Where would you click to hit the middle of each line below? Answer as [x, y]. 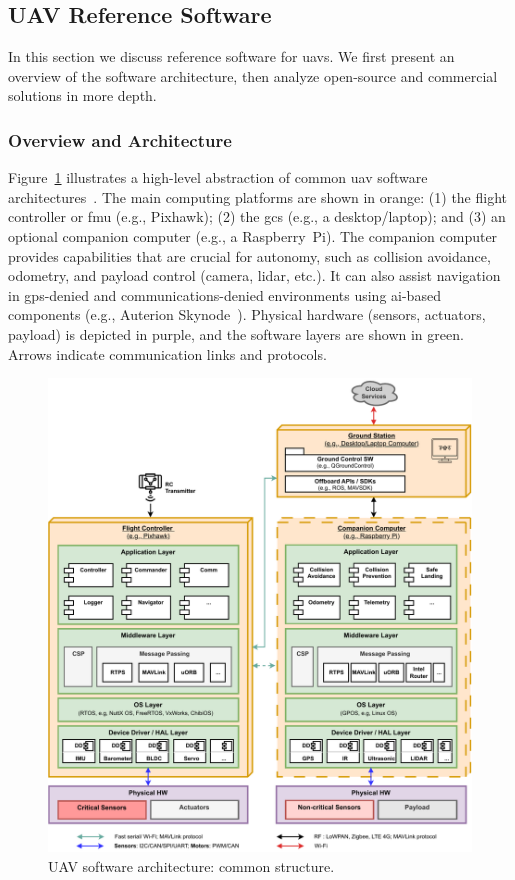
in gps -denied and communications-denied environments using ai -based [224, 294]
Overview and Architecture [120, 139]
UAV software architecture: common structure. [191, 865]
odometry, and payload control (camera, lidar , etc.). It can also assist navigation [254, 275]
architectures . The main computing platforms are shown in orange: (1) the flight [257, 196]
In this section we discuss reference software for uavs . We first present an [231, 56]
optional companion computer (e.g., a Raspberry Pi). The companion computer [253, 235]
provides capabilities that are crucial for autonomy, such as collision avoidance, [249, 255]
